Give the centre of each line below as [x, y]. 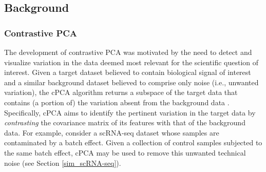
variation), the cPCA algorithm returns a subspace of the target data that [121, 92]
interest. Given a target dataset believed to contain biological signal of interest [128, 72]
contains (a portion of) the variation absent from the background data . [117, 102]
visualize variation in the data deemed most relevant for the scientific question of [131, 62]
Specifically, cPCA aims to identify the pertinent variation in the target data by [130, 112]
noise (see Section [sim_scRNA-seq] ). [63, 163]
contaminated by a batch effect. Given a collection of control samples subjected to [133, 142]
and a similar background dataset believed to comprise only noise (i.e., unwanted [131, 82]
